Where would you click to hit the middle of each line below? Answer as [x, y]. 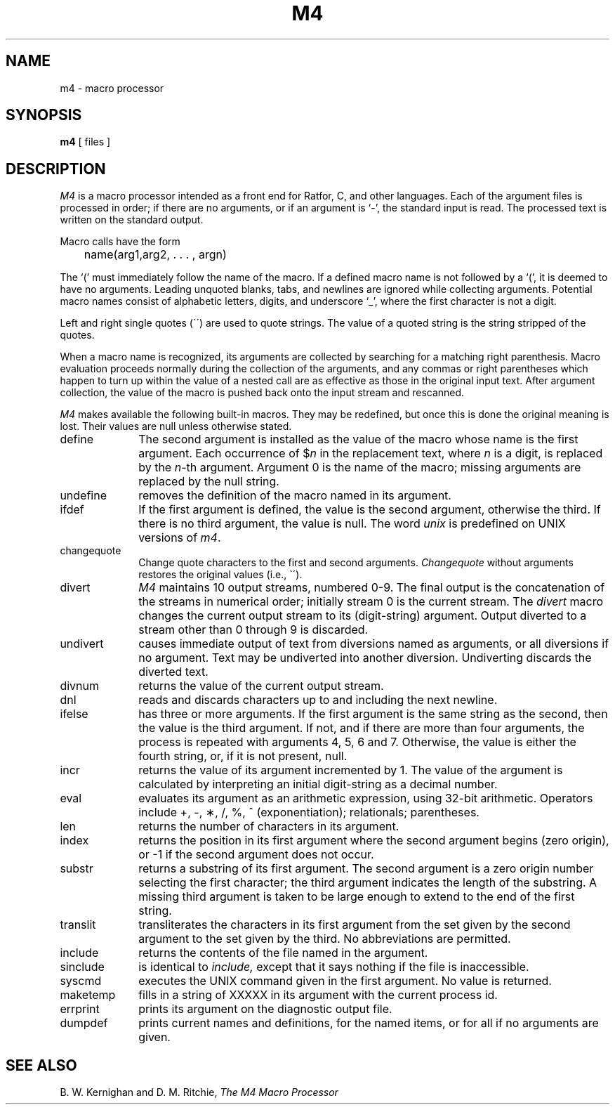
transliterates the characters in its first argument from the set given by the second [355, 925]
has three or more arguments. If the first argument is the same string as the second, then [373, 714]
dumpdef [84, 1023]
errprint [80, 1009]
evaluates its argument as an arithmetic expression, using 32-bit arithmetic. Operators [366, 798]
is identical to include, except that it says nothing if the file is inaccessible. [334, 967]
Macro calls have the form [120, 242]
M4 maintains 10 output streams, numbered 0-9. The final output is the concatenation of [372, 588]
